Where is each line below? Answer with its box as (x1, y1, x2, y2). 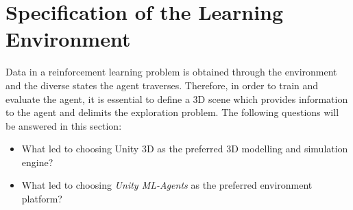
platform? (21, 191, 62, 206)
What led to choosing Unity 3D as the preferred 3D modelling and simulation (21, 141, 348, 156)
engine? (21, 154, 53, 169)
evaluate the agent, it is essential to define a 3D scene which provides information (5, 91, 348, 106)
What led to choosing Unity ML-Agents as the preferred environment (21, 178, 313, 192)
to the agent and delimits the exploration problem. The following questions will (5, 105, 339, 119)
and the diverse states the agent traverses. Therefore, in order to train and (5, 78, 319, 92)
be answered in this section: (5, 118, 122, 132)
